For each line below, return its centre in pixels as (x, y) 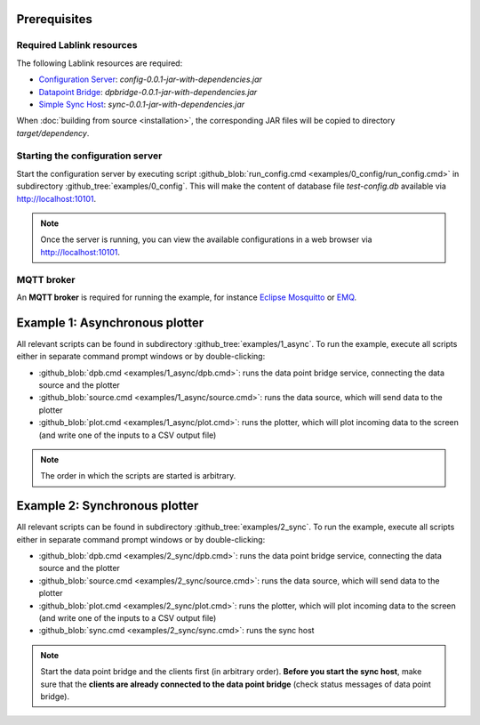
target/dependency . (53, 133)
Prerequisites (54, 19)
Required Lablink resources (77, 45)
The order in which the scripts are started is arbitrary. (138, 476)
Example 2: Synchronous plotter (108, 506)
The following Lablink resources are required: (100, 63)
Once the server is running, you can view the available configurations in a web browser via (206, 239)
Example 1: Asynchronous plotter (110, 322)
